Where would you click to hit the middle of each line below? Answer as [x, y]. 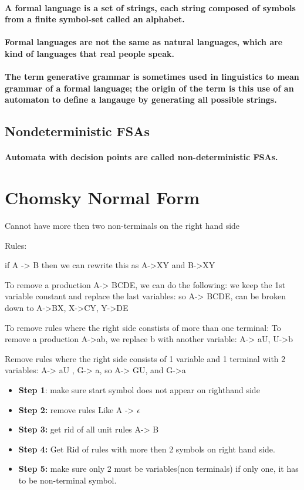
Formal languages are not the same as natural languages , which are [144, 42]
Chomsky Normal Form [102, 197]
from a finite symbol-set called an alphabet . [95, 19]
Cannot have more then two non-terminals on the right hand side [122, 226]
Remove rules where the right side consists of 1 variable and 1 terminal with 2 [145, 358]
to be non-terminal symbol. [67, 480]
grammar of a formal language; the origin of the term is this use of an [149, 88]
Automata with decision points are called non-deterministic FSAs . [141, 157]
